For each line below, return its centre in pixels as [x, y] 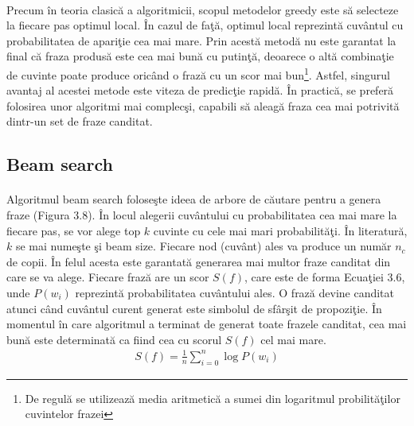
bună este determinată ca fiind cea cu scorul [114, 339]
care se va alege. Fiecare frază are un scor [108, 277]
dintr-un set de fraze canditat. [80, 121]
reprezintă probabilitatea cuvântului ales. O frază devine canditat [235, 292]
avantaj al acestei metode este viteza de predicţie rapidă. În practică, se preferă [200, 90]
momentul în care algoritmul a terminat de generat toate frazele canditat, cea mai [207, 324]
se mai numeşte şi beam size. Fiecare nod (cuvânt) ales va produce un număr [203, 246]
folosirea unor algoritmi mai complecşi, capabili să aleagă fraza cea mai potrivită [203, 105]
